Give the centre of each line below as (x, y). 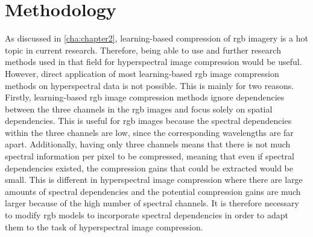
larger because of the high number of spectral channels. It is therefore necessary (152, 203)
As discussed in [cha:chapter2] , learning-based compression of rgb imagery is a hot (156, 38)
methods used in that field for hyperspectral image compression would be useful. (153, 62)
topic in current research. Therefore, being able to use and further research (143, 50)
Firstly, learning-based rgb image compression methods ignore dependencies (145, 97)
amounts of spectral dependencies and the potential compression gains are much (153, 191)
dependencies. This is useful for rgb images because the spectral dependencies (148, 121)
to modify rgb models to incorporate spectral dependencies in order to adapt (147, 215)
